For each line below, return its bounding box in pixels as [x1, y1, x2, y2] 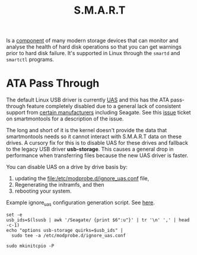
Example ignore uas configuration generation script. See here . [6, 199, 155, 208]
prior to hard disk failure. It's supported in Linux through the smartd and [6, 50, 180, 57]
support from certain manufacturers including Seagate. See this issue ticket [6, 109, 191, 116]
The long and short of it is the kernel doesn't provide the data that [6, 127, 167, 134]
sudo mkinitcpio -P [6, 243, 55, 249]
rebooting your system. [14, 187, 72, 195]
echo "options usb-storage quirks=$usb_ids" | [6, 227, 123, 233]
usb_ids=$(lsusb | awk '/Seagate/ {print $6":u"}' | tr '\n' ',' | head [6, 217, 190, 223]
